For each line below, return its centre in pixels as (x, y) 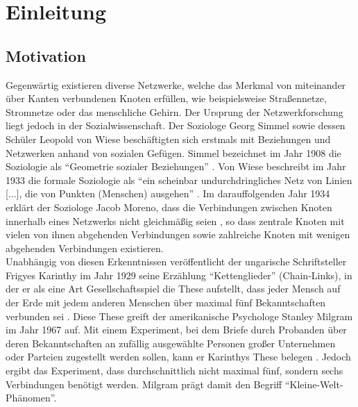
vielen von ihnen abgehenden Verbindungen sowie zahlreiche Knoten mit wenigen (178, 234)
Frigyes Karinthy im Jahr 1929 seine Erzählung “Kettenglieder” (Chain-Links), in (179, 275)
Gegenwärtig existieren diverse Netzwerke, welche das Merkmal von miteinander (176, 84)
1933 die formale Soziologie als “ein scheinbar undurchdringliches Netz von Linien (179, 180)
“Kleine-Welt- (314, 384)
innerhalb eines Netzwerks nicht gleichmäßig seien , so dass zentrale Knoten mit (175, 221)
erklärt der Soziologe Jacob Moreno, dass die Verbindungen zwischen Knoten (169, 207)
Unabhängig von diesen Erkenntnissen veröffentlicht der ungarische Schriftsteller (176, 261)
